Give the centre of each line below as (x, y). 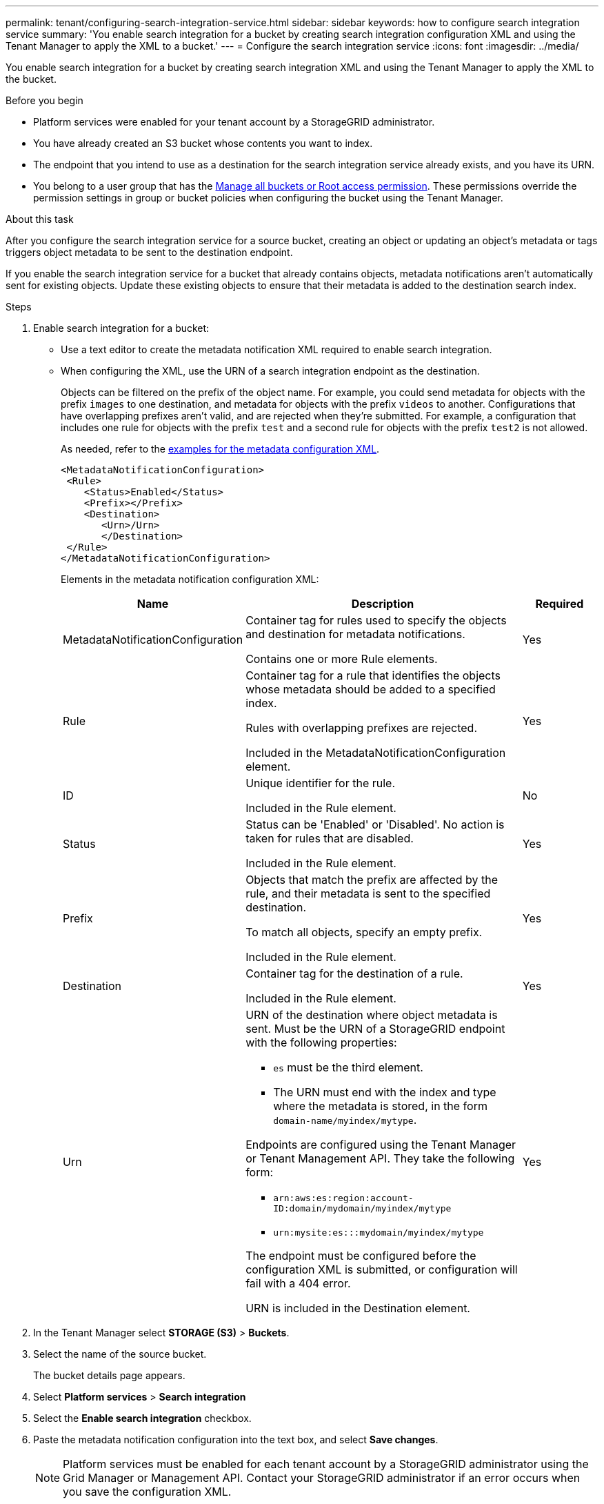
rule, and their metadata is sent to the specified (368, 893)
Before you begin (44, 100)
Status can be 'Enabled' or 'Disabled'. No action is (375, 824)
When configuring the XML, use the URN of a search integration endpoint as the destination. (270, 371)
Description (383, 604)
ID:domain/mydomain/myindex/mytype (362, 1208)
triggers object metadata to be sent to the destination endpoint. (149, 252)
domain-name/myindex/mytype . (345, 1120)
